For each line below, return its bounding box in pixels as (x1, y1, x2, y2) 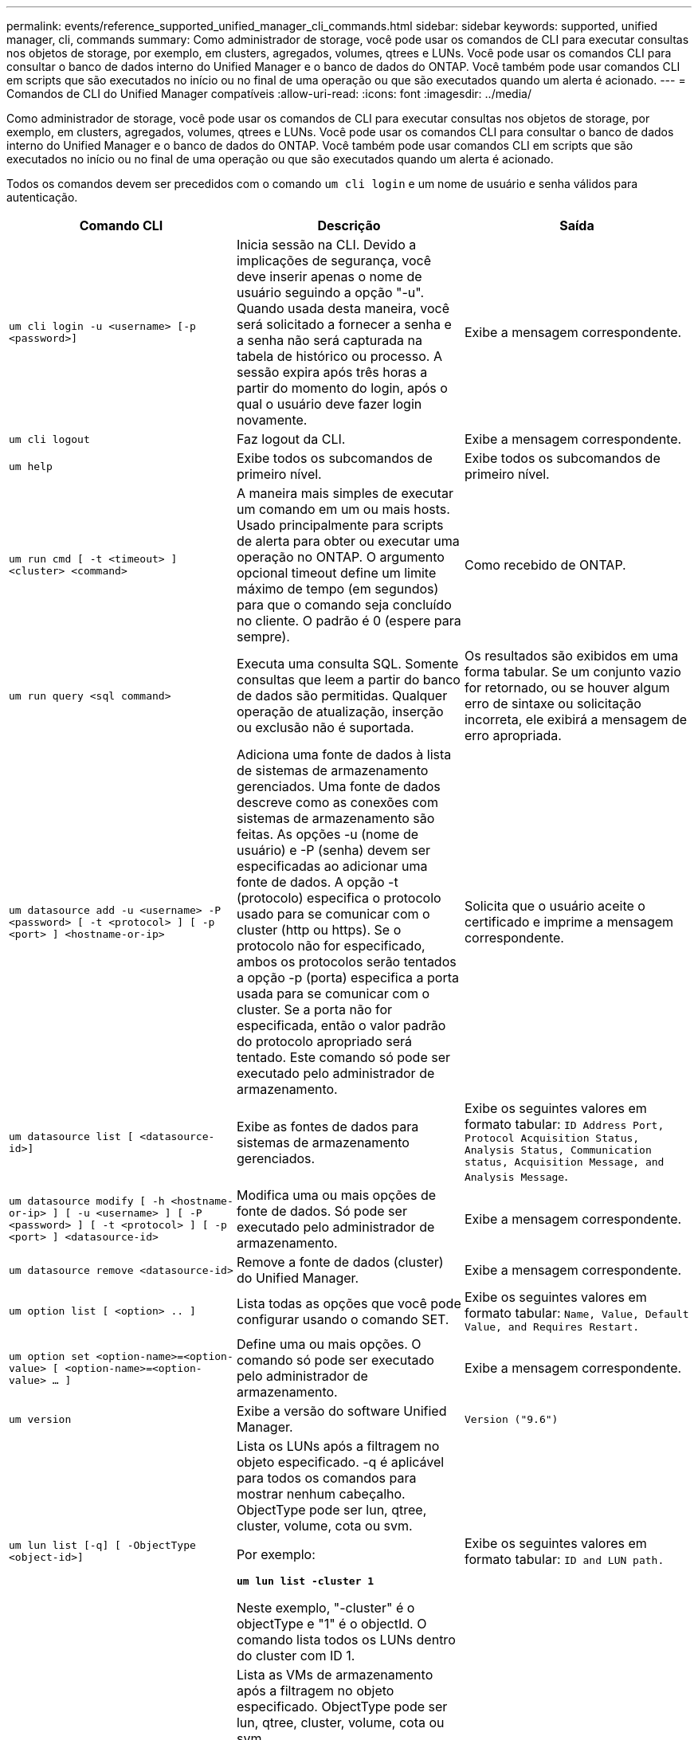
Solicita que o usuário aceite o (464, 898, 645, 914)
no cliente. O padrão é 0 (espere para (236, 613, 461, 629)
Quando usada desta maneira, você (236, 300, 450, 316)
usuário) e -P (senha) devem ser (236, 842, 431, 858)
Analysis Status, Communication (464, 1144, 652, 1156)
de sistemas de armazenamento (236, 762, 429, 778)
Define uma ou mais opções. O (236, 1336, 422, 1352)
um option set (9, 1350, 90, 1362)
